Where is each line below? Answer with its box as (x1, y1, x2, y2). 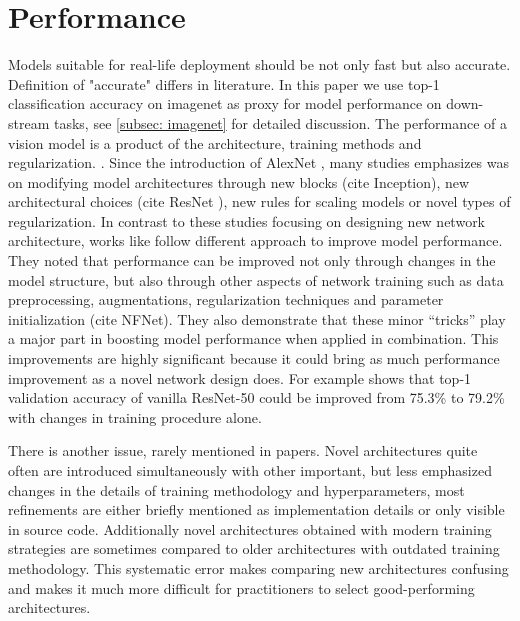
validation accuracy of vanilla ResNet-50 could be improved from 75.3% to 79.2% (8, 387, 505, 408)
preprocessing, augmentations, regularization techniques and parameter (8, 289, 444, 310)
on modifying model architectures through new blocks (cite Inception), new (8, 171, 470, 192)
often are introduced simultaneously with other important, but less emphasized (8, 460, 492, 480)
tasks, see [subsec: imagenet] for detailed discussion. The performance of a (53, 112, 507, 133)
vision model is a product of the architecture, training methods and (8, 132, 422, 153)
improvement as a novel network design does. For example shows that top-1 (8, 367, 472, 388)
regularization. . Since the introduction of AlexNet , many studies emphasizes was (8, 152, 510, 173)
